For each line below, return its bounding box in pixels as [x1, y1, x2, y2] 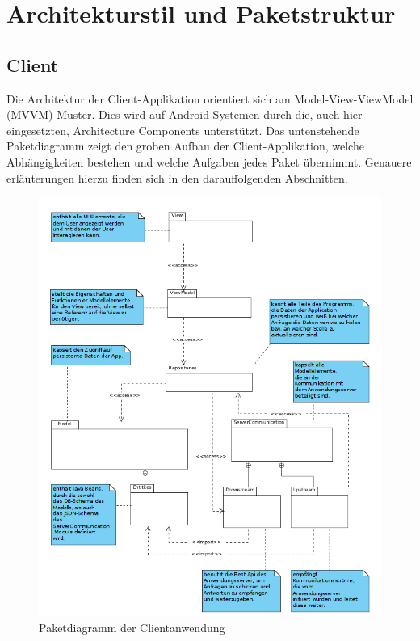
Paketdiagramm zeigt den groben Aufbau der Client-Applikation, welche [6, 137, 364, 154]
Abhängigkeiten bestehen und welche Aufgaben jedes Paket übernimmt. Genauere [6, 153, 412, 170]
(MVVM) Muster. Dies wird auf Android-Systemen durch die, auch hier [6, 106, 363, 123]
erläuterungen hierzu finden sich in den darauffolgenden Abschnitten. [6, 169, 348, 186]
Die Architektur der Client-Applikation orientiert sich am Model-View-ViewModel [6, 90, 414, 107]
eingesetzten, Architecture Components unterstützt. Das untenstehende [6, 121, 359, 138]
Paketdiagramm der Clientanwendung [39, 619, 225, 636]
